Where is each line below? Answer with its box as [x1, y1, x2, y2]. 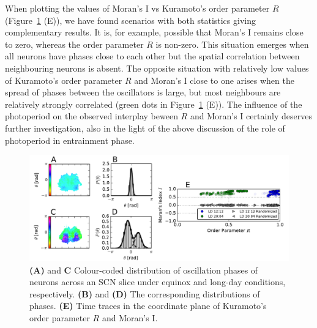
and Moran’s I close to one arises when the [134, 73, 294, 86]
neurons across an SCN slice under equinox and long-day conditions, [29, 275, 286, 288]
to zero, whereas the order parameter [5, 37, 144, 50]
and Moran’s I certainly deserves [190, 110, 312, 122]
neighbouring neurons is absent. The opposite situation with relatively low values [5, 61, 309, 74]
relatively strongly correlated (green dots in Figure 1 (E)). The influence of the [5, 97, 302, 110]
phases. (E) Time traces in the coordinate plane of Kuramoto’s [29, 299, 267, 312]
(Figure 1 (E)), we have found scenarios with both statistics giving [5, 13, 256, 26]
